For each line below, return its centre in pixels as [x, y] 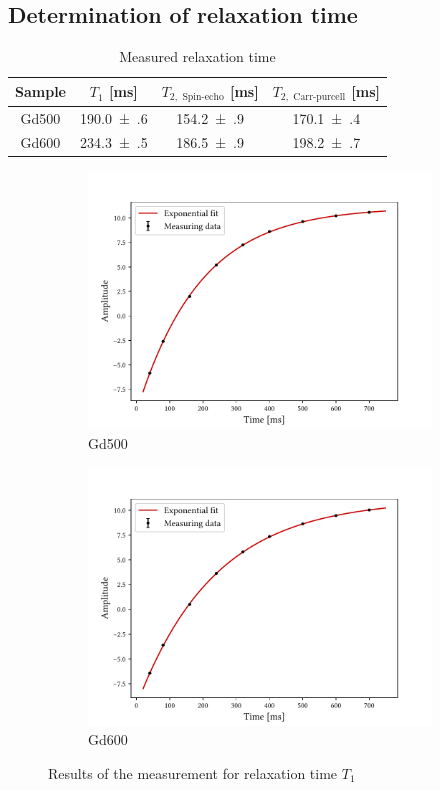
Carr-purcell [319, 97]
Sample [40, 91]
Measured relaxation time [197, 56]
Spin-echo [203, 97]
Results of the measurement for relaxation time [193, 772]
